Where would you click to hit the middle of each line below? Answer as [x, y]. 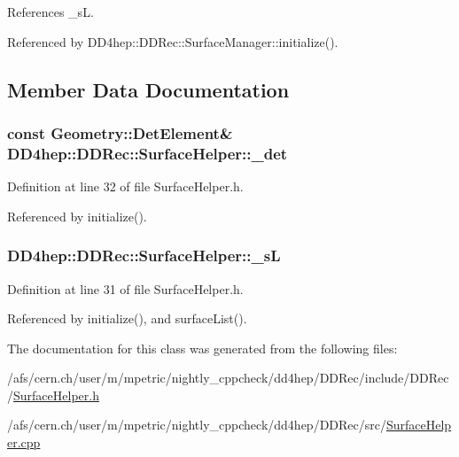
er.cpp [24, 442]
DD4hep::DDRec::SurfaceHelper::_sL [144, 256]
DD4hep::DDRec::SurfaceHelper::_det [148, 153]
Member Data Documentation [148, 89]
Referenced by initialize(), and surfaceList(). [127, 318]
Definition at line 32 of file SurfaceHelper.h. [125, 186]
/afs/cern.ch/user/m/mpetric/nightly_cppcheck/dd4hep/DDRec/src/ [197, 425]
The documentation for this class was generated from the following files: [202, 348]
